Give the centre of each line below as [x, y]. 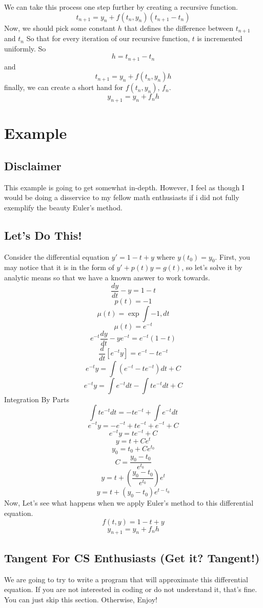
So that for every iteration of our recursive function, [108, 38]
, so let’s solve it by [212, 267]
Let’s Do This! [43, 235]
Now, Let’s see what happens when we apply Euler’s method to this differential [129, 503]
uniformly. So [25, 48]
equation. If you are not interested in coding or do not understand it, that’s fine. [131, 589]
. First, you [232, 256]
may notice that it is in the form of [59, 267]
